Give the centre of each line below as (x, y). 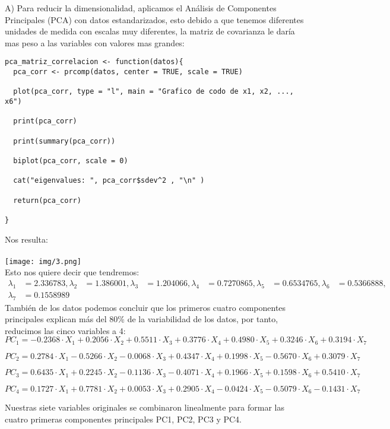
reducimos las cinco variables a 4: (65, 330)
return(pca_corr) (47, 200)
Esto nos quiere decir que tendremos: (72, 272)
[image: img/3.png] (43, 261)
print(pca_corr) (45, 121)
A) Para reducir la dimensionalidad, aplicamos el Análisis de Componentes (141, 8)
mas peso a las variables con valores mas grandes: (95, 42)
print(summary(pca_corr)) (64, 141)
